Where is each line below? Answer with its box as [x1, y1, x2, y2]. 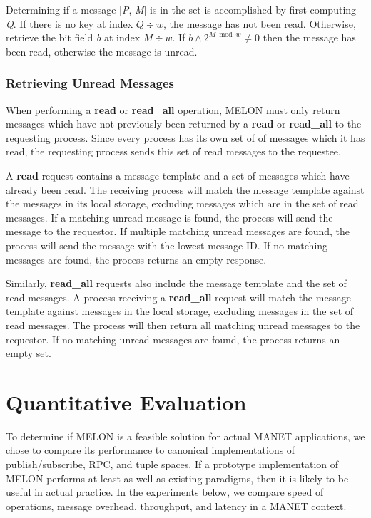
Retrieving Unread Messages [6, 74, 175, 92]
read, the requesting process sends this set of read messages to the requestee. [6, 144, 341, 159]
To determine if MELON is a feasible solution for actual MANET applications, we [6, 428, 365, 443]
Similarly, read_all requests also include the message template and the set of [6, 276, 347, 291]
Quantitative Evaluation [6, 387, 247, 416]
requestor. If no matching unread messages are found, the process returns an [6, 331, 340, 346]
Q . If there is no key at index [6, 16, 133, 31]
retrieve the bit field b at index [6, 30, 141, 45]
